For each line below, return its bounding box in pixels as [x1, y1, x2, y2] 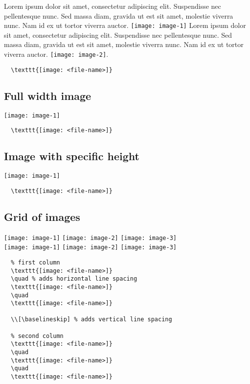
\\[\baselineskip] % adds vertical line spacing [11, 316, 172, 323]
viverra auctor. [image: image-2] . [4, 49, 109, 59]
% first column [11, 259, 60, 266]
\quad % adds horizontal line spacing [11, 275, 137, 283]
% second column [11, 332, 64, 339]
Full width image [4, 88, 91, 103]
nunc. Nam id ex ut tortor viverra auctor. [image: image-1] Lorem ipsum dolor [4, 20, 246, 30]
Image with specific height [4, 148, 139, 164]
